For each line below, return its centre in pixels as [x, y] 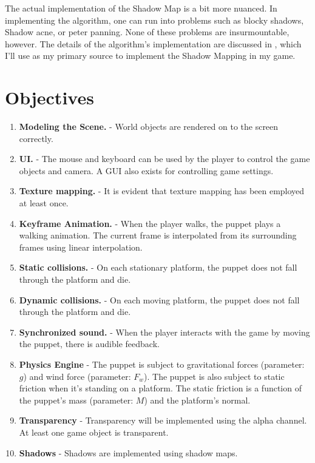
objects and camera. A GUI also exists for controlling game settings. [146, 170]
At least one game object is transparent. [94, 432]
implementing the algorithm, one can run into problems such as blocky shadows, [154, 20]
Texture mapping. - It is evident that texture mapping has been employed [162, 191]
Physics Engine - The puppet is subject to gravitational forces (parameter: [162, 364]
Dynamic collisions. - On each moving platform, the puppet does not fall [159, 299]
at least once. [44, 203]
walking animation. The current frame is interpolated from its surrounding [158, 235]
